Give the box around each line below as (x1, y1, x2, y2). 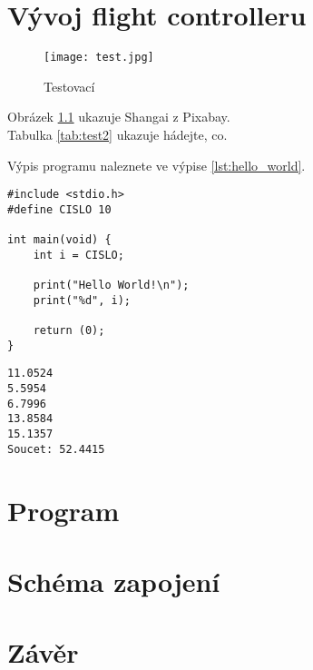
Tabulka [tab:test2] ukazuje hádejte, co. (7, 124, 228, 143)
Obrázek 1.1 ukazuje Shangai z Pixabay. (7, 107, 230, 126)
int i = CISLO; (33, 248, 124, 261)
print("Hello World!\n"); (33, 279, 190, 292)
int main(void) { (7, 233, 112, 247)
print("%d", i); (33, 293, 132, 307)
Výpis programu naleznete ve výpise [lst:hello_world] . (7, 155, 306, 174)
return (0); (33, 324, 105, 338)
